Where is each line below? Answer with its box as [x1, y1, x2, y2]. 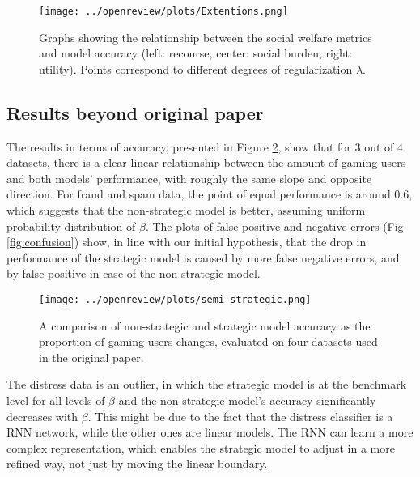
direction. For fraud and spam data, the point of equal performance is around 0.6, [6, 185, 413, 202]
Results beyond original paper [6, 100, 264, 125]
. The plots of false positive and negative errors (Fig [145, 217, 404, 234]
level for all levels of [6, 392, 105, 409]
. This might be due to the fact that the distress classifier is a [87, 407, 393, 424]
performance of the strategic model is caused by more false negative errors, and [6, 249, 400, 266]
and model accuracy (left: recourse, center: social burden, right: [39, 45, 353, 62]
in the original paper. [39, 348, 144, 365]
